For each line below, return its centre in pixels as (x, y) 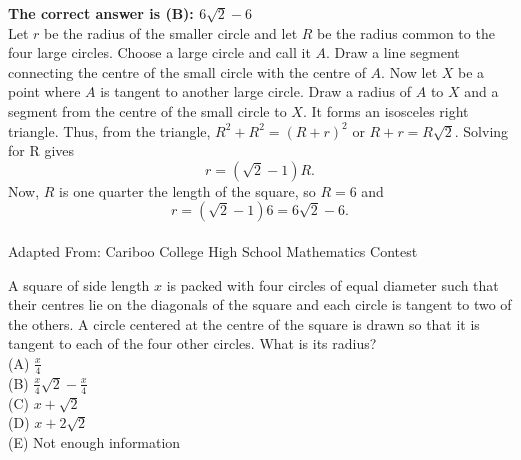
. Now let (409, 71)
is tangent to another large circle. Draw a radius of (256, 91)
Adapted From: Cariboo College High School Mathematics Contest (213, 250)
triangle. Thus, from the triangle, (109, 130)
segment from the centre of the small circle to (147, 110)
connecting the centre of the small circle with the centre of (187, 71)
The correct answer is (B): (101, 13)
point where (44, 91)
